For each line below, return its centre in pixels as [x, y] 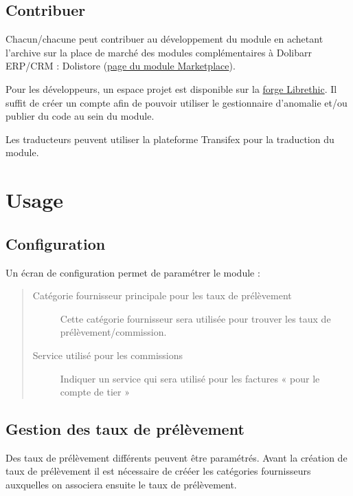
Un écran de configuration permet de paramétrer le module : [133, 272]
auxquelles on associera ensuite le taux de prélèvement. [121, 485]
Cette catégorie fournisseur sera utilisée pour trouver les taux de [195, 318]
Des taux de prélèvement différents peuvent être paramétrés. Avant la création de [176, 457]
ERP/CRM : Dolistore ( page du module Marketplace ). [121, 66]
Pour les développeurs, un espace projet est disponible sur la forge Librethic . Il [171, 88]
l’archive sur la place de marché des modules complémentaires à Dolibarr [159, 52]
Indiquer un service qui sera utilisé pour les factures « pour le [190, 378]
